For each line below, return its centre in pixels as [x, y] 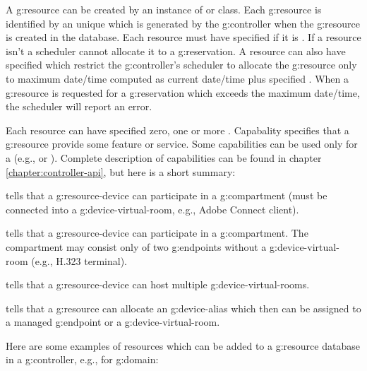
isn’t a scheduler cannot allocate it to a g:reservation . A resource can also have [176, 51]
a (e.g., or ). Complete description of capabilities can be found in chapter [164, 157]
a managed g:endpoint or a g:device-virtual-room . [113, 322]
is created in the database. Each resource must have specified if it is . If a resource [183, 37]
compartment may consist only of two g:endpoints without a [136, 246]
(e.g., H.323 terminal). [79, 260]
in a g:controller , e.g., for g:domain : [82, 359]
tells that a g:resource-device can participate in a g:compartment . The [157, 233]
